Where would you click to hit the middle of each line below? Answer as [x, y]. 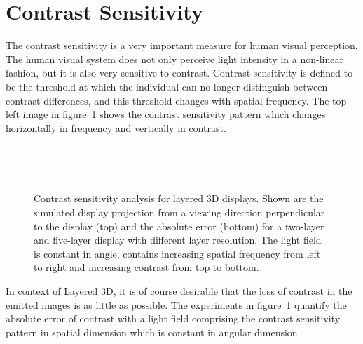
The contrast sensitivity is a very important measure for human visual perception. [182, 45]
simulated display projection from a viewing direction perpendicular [179, 212]
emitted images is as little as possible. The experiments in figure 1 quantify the [176, 304]
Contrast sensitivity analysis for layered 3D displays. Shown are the [179, 198]
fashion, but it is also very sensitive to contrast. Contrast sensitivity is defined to [179, 73]
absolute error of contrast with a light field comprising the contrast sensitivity [173, 318]
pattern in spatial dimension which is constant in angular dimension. [153, 332]
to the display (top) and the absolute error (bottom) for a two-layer [179, 226]
